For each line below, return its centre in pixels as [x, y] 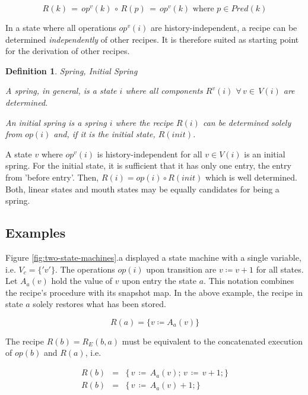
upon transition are [181, 269]
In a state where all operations [61, 27]
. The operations [85, 269]
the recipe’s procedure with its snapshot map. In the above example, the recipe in [154, 292]
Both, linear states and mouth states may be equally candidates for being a [142, 189]
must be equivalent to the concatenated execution [212, 341]
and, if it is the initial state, [104, 134]
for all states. [280, 269]
